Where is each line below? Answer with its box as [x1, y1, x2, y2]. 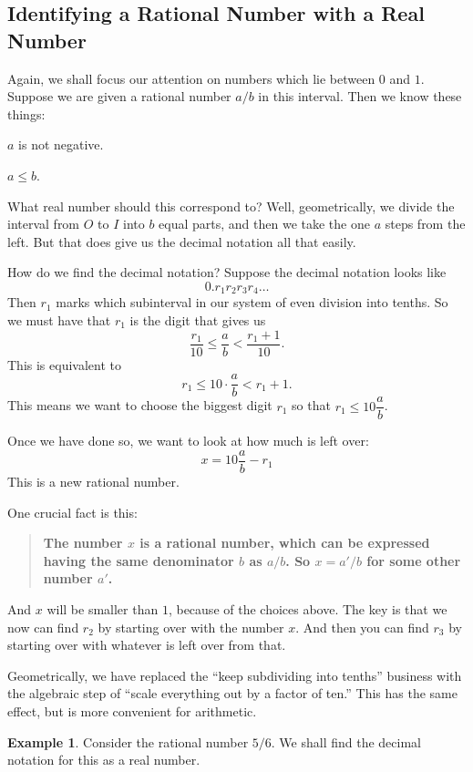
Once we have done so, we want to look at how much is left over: [7, 431, 369, 450]
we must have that [7, 310, 111, 329]
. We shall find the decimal [271, 732, 421, 751]
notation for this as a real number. [7, 750, 201, 769]
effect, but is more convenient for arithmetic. [7, 701, 257, 720]
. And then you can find [295, 617, 429, 636]
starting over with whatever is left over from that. [7, 635, 286, 654]
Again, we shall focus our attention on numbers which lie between [7, 68, 375, 87]
